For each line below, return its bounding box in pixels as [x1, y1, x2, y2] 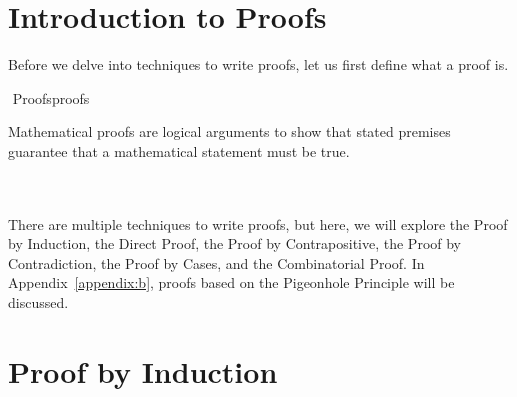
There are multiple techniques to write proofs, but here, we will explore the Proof [8, 213, 508, 234]
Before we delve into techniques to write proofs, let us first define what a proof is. [8, 54, 509, 75]
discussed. [8, 292, 69, 313]
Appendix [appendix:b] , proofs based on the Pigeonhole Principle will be [8, 272, 455, 293]
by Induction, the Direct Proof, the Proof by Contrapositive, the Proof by [8, 233, 462, 254]
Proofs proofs [12, 87, 90, 108]
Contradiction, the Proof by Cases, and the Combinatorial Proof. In [8, 252, 425, 273]
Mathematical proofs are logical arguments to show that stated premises [8, 121, 451, 142]
